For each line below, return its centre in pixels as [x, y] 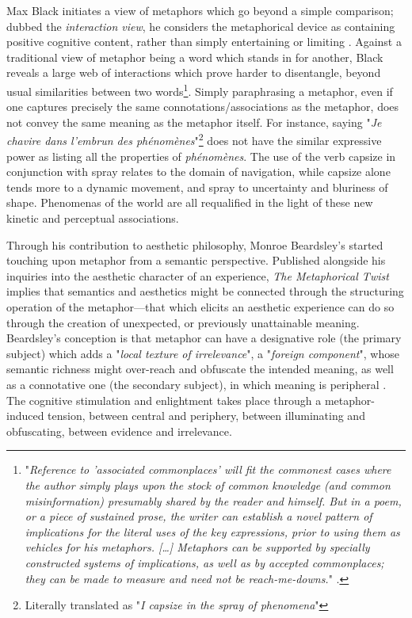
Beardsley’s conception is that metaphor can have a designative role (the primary [204, 338]
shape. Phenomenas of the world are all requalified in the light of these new [190, 202]
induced [25, 416]
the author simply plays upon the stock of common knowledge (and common [208, 484]
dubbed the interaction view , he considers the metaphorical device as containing [201, 26]
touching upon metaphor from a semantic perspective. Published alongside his [196, 260]
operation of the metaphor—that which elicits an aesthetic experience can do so [200, 307]
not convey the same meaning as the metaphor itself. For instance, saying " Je [194, 122]
